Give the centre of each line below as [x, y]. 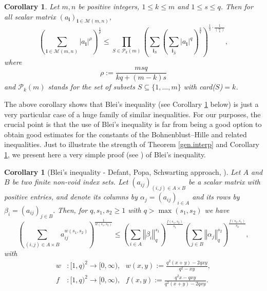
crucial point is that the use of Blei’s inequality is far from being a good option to [133, 124]
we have [217, 210]
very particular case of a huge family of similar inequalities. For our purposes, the [132, 114]
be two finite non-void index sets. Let [70, 182]
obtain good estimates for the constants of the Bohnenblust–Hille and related [126, 134]
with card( [199, 87]
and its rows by [216, 197]
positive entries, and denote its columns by [71, 197]
